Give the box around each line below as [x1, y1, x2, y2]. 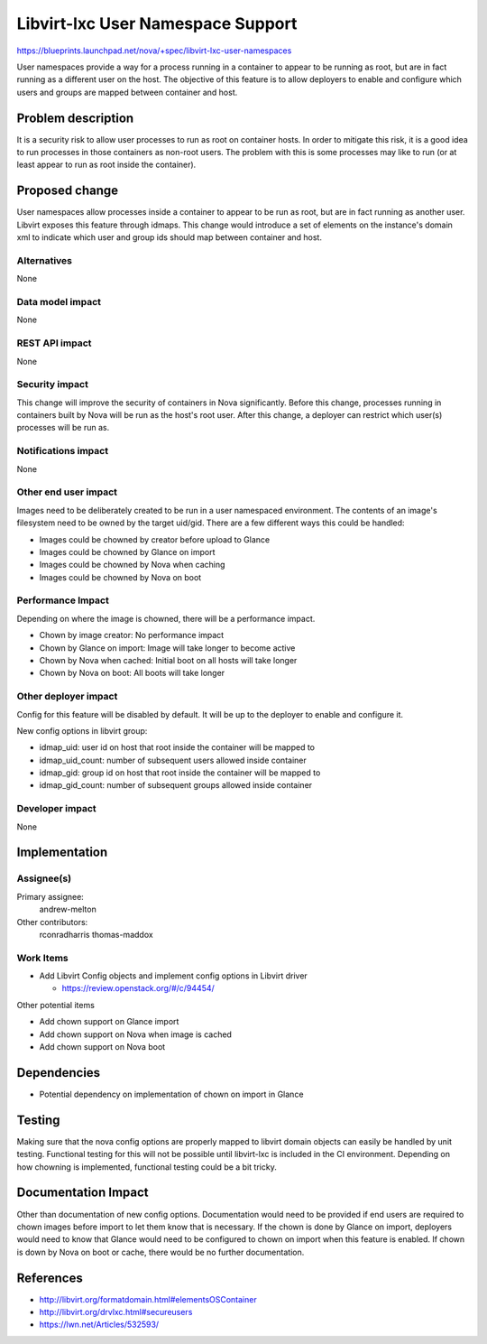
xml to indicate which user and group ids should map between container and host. [16, 232, 322, 243]
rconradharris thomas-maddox [39, 929, 153, 940]
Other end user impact [16, 486, 117, 498]
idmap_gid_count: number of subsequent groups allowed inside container [39, 780, 313, 791]
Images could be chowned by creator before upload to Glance [39, 533, 271, 545]
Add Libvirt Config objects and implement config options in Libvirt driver [39, 970, 308, 981]
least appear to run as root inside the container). [16, 159, 197, 171]
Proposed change [16, 183, 119, 199]
